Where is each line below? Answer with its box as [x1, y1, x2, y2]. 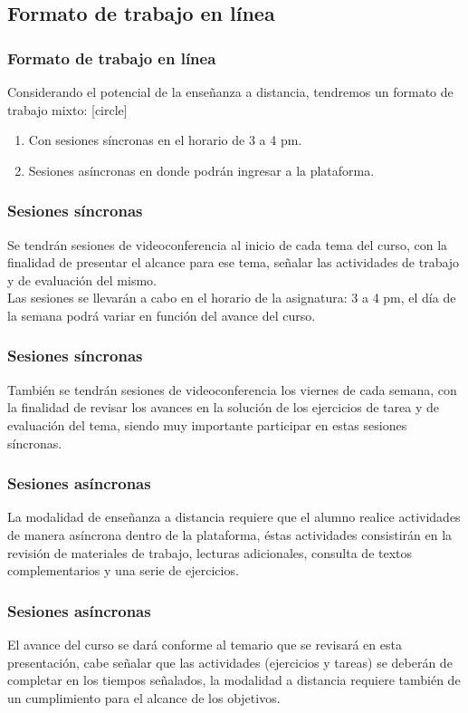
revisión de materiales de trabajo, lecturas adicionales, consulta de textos [7, 543, 413, 562]
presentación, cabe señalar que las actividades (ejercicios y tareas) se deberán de [7, 652, 453, 671]
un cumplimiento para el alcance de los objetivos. [7, 688, 281, 707]
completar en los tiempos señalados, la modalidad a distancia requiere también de [7, 670, 461, 689]
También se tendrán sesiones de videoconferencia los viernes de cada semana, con [7, 380, 457, 399]
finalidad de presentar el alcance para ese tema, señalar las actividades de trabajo [7, 253, 460, 272]
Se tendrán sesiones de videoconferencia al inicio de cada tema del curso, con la [7, 235, 448, 254]
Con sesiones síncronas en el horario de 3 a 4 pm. [28, 130, 302, 149]
